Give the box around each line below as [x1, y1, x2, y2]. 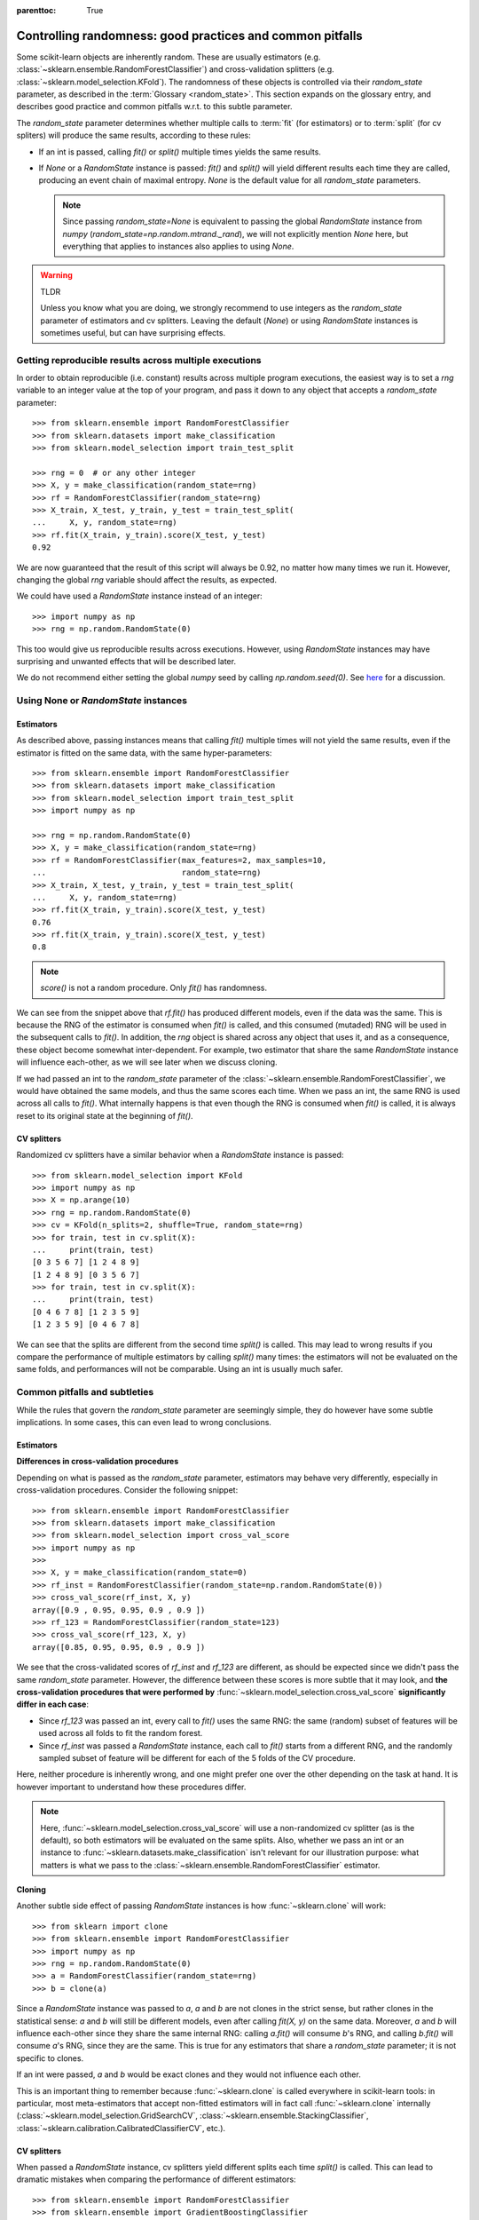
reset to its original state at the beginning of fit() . [16, 1110, 194, 1121]
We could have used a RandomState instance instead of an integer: [16, 591, 263, 601]
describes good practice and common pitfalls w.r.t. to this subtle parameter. [16, 101, 293, 112]
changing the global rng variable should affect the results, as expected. [16, 574, 278, 585]
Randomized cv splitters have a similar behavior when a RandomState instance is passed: [16, 1150, 344, 1161]
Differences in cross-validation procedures [16, 1456, 179, 1467]
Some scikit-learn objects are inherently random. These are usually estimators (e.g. [16, 52, 321, 62]
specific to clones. [16, 2052, 84, 2064]
